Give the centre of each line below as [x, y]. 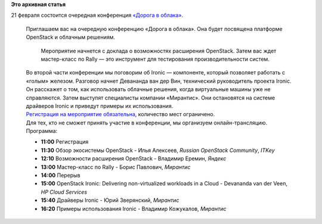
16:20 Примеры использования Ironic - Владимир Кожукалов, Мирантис [134, 209]
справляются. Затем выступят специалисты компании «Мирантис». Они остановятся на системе [151, 98]
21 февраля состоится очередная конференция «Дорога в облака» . [97, 15]
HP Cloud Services [64, 192]
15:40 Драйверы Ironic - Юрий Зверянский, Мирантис [110, 200]
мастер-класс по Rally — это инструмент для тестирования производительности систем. [155, 59]
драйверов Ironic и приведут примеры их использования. [100, 106]
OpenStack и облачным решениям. [71, 37]
